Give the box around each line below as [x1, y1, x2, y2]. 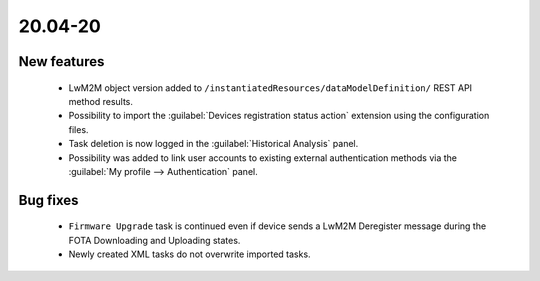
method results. [68, 95, 134, 107]
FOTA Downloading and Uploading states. [68, 234, 241, 246]
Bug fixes [18, 191, 79, 209]
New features [18, 53, 105, 70]
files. [68, 123, 89, 135]
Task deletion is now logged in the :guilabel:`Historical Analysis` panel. [68, 138, 359, 150]
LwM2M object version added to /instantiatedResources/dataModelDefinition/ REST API [68, 81, 473, 94]
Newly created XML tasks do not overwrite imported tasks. [68, 248, 311, 260]
